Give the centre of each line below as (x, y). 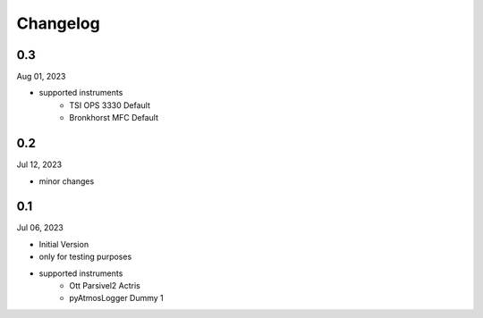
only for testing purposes (85, 257)
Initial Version (64, 244)
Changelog (58, 23)
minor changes (67, 181)
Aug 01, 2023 (41, 77)
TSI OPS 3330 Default (110, 105)
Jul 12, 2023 (39, 164)
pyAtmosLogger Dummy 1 (117, 298)
